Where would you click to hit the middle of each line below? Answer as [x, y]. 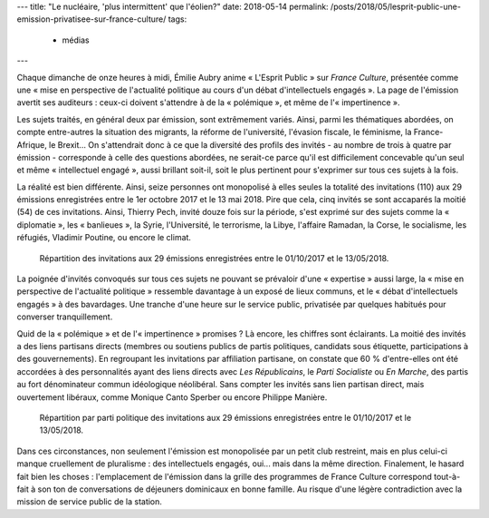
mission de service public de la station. [90, 502]
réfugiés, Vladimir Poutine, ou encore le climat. [104, 238]
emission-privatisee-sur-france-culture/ [91, 19]
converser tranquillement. [65, 317]
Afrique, [32, 144]
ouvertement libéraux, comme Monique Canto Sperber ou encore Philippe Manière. [172, 397]
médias [76, 40]
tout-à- [447, 476]
